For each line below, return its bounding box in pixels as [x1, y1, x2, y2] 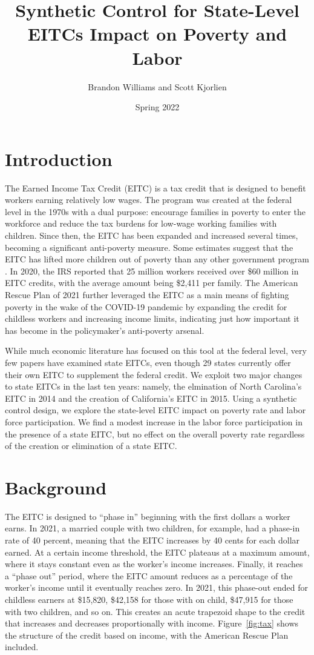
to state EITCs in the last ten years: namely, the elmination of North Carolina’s [5, 380, 302, 393]
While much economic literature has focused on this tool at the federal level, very [5, 344, 307, 357]
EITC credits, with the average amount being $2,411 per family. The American [5, 276, 298, 289]
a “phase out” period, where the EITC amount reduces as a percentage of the [5, 569, 293, 582]
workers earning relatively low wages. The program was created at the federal [5, 193, 292, 206]
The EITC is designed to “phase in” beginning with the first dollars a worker [5, 510, 290, 522]
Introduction [5, 146, 113, 171]
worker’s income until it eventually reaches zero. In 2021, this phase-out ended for [5, 581, 308, 594]
